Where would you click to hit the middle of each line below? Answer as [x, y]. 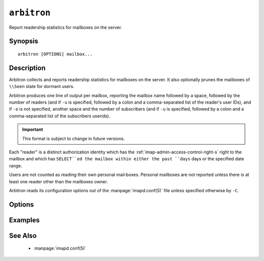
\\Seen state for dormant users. [42, 87]
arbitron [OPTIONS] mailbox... [55, 54]
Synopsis [24, 41]
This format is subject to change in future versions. [74, 138]
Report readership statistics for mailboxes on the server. [66, 27]
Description [27, 68]
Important [33, 130]
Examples [24, 220]
